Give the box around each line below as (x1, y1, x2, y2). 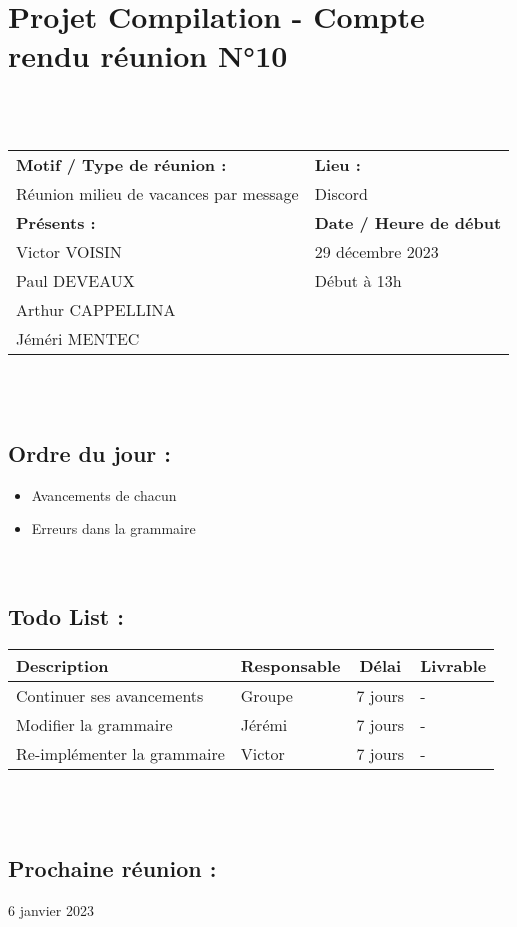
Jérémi (240, 712, 288, 736)
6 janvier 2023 (8, 900, 94, 921)
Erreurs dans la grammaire (31, 518, 196, 539)
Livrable (420, 653, 487, 677)
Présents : (16, 210, 96, 234)
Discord (314, 181, 368, 205)
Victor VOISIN (16, 239, 122, 263)
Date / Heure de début (314, 210, 502, 234)
